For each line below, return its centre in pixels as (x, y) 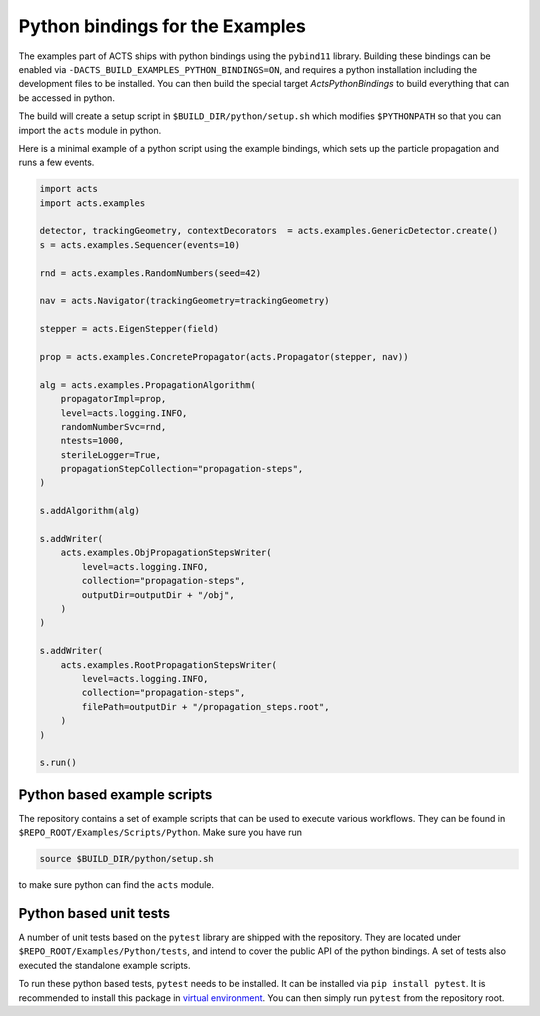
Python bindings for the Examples (162, 26)
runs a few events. (56, 162)
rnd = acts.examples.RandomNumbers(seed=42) (150, 273)
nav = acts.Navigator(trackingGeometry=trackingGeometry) (184, 301)
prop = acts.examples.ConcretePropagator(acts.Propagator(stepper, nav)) (224, 356)
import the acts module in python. (90, 130)
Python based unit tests (94, 913)
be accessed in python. (66, 97)
